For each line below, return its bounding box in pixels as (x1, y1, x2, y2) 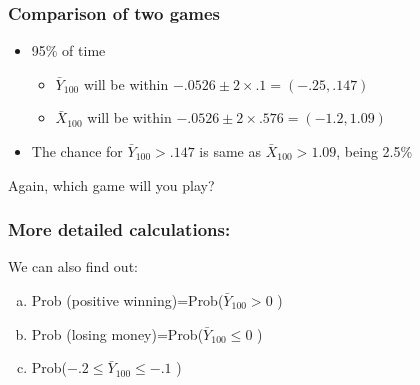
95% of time (31, 40, 106, 61)
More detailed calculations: (8, 217, 231, 242)
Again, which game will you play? (8, 174, 215, 195)
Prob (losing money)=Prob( (31, 323, 204, 344)
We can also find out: (8, 256, 138, 277)
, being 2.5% (336, 141, 413, 161)
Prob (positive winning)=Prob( (31, 290, 224, 310)
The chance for (31, 141, 123, 161)
